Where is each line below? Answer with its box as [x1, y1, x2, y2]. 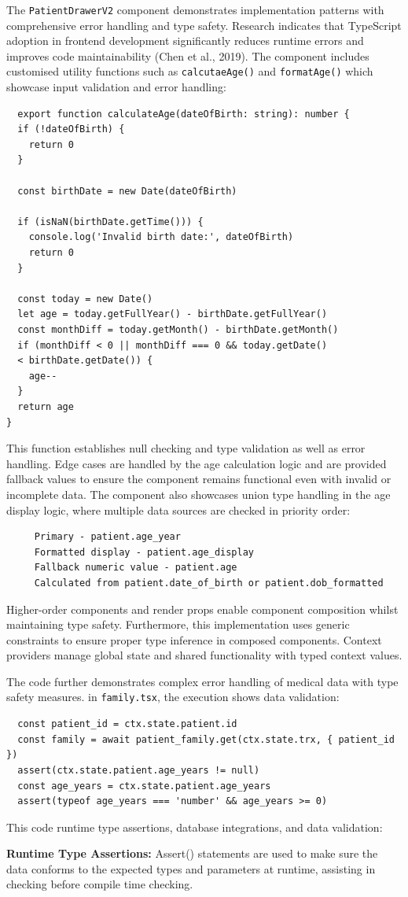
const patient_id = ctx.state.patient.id [17, 718, 237, 730]
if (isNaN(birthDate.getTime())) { [17, 216, 204, 227]
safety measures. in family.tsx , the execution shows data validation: [6, 688, 340, 705]
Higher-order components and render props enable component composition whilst [6, 600, 399, 617]
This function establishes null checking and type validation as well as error [6, 440, 366, 456]
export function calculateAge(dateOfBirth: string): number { [17, 108, 350, 120]
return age [17, 401, 74, 412]
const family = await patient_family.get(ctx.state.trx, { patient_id [17, 733, 395, 745]
